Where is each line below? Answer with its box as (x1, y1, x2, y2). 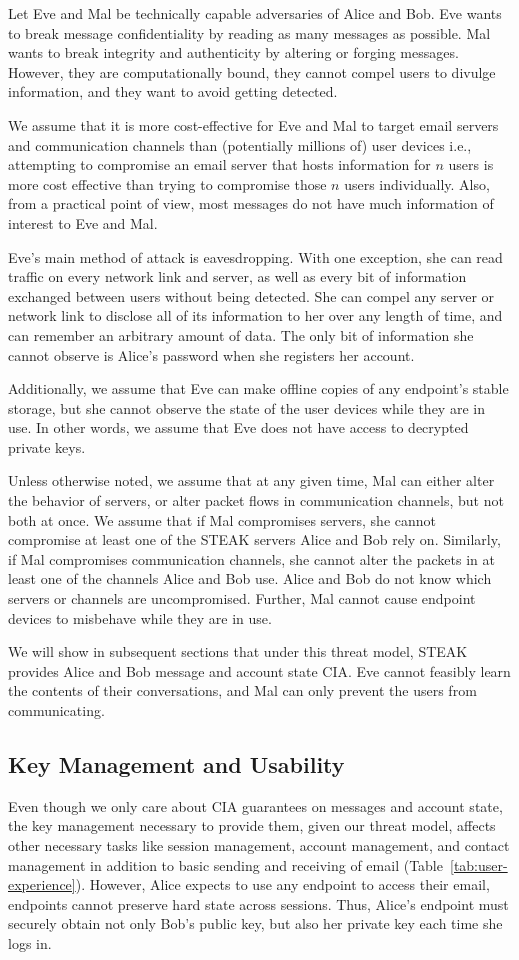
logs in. (8, 932, 52, 953)
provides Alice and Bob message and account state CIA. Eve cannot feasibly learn (8, 660, 511, 681)
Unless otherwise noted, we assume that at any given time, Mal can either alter (8, 470, 495, 491)
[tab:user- (449, 854, 508, 875)
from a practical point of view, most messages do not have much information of (8, 193, 494, 214)
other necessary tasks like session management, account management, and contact (8, 834, 510, 855)
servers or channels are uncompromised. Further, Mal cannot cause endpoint (8, 588, 476, 609)
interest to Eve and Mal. (8, 212, 158, 233)
